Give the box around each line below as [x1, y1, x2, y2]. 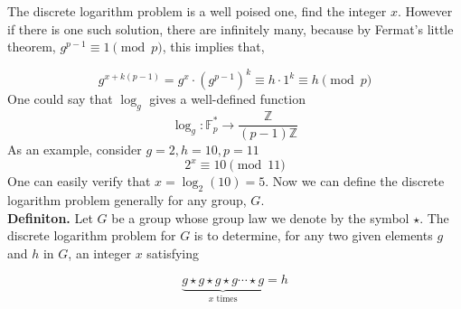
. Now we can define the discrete [265, 172, 445, 191]
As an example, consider [7, 140, 142, 159]
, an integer [68, 243, 131, 262]
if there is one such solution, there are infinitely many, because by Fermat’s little [7, 19, 454, 38]
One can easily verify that [7, 172, 151, 191]
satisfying [146, 243, 200, 262]
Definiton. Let [7, 208, 93, 227]
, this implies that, [162, 37, 265, 56]
